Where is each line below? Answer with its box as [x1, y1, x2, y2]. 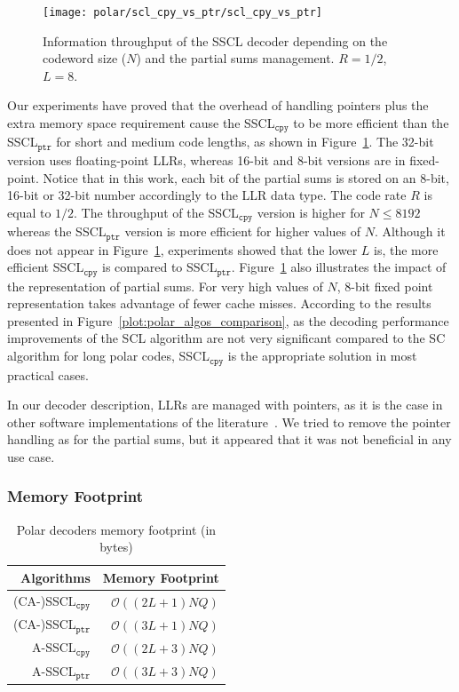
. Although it [374, 222, 446, 241]
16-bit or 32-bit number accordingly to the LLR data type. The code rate [7, 186, 407, 204]
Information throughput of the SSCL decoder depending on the [43, 31, 388, 50]
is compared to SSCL [102, 258, 218, 276]
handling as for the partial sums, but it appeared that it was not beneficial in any [7, 430, 452, 449]
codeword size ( [43, 49, 127, 68]
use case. [7, 447, 55, 465]
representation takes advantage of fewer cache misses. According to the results [7, 294, 431, 313]
